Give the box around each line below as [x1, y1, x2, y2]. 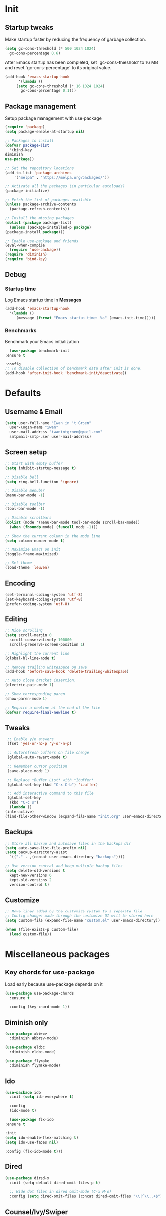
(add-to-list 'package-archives [5, 170, 72, 176]
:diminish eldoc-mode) [9, 1049, 56, 1054]
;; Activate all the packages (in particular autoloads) [5, 183, 125, 189]
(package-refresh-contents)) [9, 207, 70, 212]
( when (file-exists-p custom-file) [5, 927, 79, 932]
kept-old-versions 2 [9, 877, 52, 882]
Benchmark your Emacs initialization [5, 338, 79, 344]
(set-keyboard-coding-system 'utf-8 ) [5, 597, 83, 602]
